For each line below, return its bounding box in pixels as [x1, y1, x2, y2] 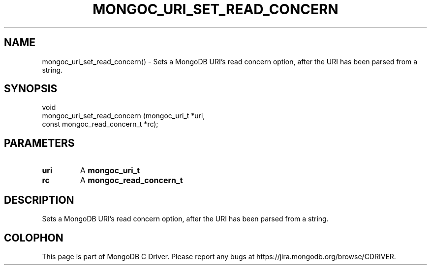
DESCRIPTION [4, 193, 74, 206]
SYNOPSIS [4, 82, 58, 95]
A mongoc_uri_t [80, 165, 140, 176]
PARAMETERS [4, 136, 75, 149]
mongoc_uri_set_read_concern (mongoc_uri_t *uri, [42, 111, 205, 120]
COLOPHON [4, 231, 63, 244]
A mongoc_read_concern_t [80, 175, 183, 186]
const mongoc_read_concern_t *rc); [42, 120, 158, 129]
